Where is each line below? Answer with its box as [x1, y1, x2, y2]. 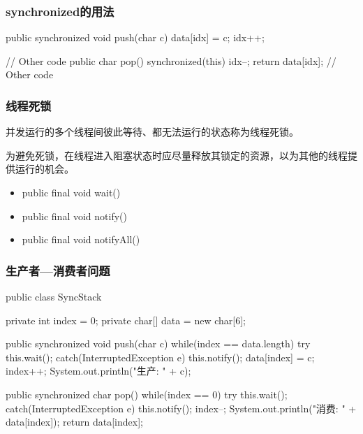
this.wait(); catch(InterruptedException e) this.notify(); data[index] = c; [6, 349, 315, 364]
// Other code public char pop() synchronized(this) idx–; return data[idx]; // [6, 53, 336, 68]
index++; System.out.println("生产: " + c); [6, 363, 191, 378]
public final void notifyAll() [22, 232, 140, 247]
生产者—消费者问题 [6, 261, 110, 279]
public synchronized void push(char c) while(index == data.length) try [6, 336, 311, 351]
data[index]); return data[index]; [6, 414, 143, 429]
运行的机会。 [15, 161, 74, 176]
